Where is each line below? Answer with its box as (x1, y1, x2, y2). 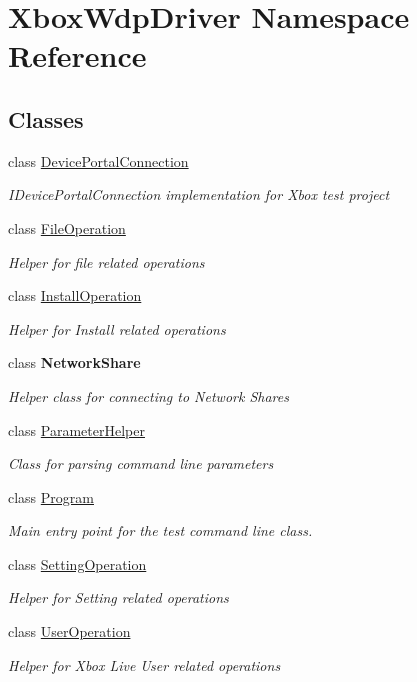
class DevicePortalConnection (8, 150, 189, 171)
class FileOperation (8, 217, 126, 238)
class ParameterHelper (8, 419, 145, 440)
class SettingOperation (8, 553, 147, 574)
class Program (8, 486, 94, 507)
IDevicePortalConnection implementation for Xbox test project (8, 184, 390, 205)
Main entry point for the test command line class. (8, 520, 313, 541)
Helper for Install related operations (8, 318, 226, 339)
